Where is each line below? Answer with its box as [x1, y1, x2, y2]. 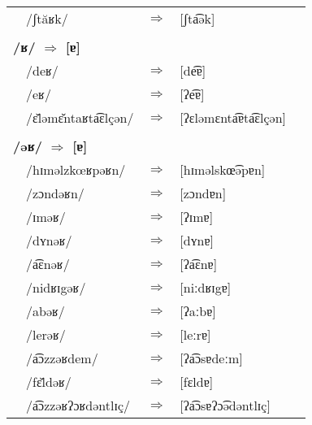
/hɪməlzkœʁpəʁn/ [26, 160, 126, 179]
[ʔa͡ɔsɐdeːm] [180, 349, 243, 367]
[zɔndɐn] [180, 184, 227, 202]
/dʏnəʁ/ [26, 231, 72, 249]
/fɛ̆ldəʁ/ [26, 372, 71, 391]
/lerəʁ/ [26, 325, 66, 344]
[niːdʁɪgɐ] [180, 278, 232, 297]
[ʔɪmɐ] [180, 207, 214, 226]
